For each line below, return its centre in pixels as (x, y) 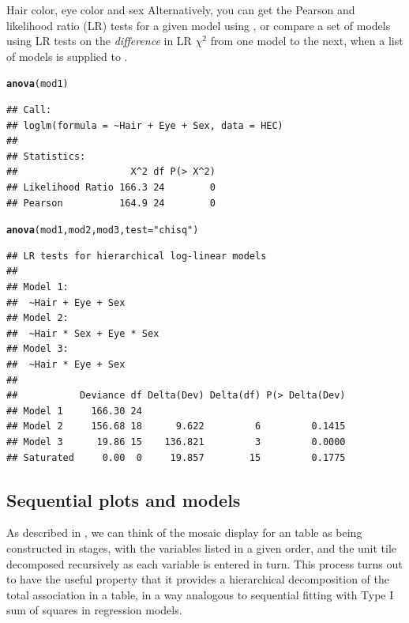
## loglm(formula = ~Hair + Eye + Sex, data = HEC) (145, 125)
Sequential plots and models (124, 499)
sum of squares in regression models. (94, 610)
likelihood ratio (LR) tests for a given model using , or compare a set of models (199, 25)
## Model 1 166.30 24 (74, 411)
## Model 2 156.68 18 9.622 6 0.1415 (176, 427)
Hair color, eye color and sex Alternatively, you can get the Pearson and (181, 9)
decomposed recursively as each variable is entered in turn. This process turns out (204, 563)
